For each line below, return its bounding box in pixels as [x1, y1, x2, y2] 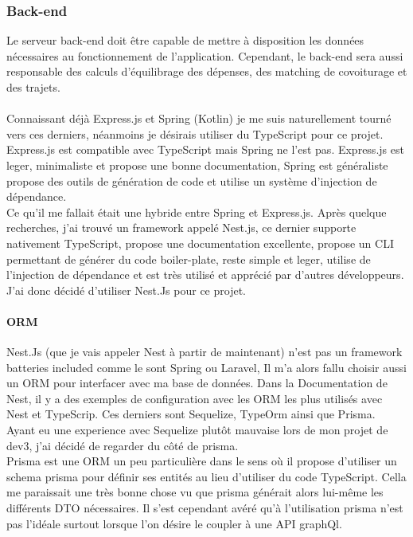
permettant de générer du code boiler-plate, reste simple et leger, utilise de [6, 250, 371, 267]
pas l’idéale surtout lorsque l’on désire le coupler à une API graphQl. [6, 515, 342, 531]
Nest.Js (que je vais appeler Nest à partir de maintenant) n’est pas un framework [6, 343, 403, 360]
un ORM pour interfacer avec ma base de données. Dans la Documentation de [6, 374, 388, 391]
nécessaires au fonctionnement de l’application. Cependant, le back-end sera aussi [6, 47, 403, 64]
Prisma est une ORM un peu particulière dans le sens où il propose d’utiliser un [6, 453, 397, 469]
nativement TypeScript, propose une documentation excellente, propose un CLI [6, 234, 394, 251]
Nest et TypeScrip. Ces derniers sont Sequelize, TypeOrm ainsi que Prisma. [6, 406, 376, 422]
